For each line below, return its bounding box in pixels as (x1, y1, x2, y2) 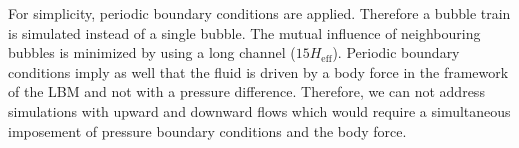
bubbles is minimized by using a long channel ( (8, 42, 296, 63)
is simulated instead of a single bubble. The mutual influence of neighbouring (8, 22, 481, 43)
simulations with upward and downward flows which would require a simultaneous (8, 100, 511, 121)
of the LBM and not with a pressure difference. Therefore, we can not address (8, 81, 485, 102)
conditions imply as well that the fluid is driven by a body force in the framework (8, 61, 509, 82)
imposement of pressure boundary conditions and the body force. (8, 120, 407, 141)
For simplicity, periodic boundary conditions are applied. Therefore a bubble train (8, 3, 511, 23)
